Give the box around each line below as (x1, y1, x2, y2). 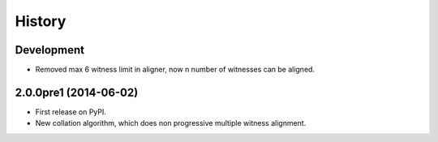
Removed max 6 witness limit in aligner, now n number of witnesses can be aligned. (35, 65, 316, 75)
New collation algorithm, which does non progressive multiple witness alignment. (35, 118, 307, 128)
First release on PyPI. (35, 106, 107, 117)
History (15, 12, 67, 30)
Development (15, 43, 85, 57)
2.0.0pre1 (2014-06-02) (15, 85, 139, 99)
